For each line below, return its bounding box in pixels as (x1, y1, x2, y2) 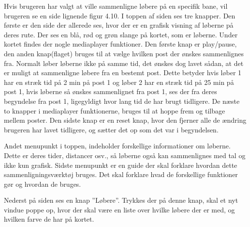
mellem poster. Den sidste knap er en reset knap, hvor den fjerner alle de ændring (4, 115, 247, 125)
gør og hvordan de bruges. (4, 178, 81, 189)
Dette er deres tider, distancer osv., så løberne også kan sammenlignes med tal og (4, 150, 246, 160)
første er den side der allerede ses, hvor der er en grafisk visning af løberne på (4, 20, 234, 30)
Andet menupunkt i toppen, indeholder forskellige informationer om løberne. (4, 141, 231, 151)
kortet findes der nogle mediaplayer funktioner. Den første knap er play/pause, (4, 39, 237, 49)
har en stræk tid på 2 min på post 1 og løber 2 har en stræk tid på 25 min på (4, 77, 234, 87)
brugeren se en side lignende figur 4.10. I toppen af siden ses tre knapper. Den (4, 10, 235, 20)
